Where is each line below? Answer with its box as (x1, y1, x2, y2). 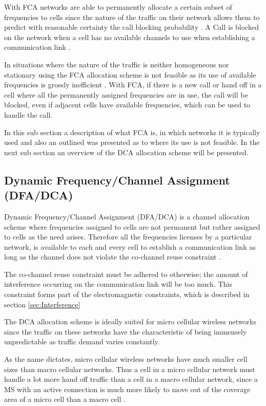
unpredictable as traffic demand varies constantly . (4, 336, 160, 347)
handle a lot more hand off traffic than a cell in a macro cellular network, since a (4, 374, 258, 384)
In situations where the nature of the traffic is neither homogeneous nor (4, 59, 229, 69)
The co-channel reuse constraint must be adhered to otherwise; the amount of (4, 268, 248, 279)
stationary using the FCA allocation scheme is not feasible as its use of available (4, 69, 256, 80)
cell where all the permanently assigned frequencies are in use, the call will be (4, 89, 248, 100)
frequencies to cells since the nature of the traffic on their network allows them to (4, 11, 260, 22)
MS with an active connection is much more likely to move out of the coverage (4, 383, 251, 394)
